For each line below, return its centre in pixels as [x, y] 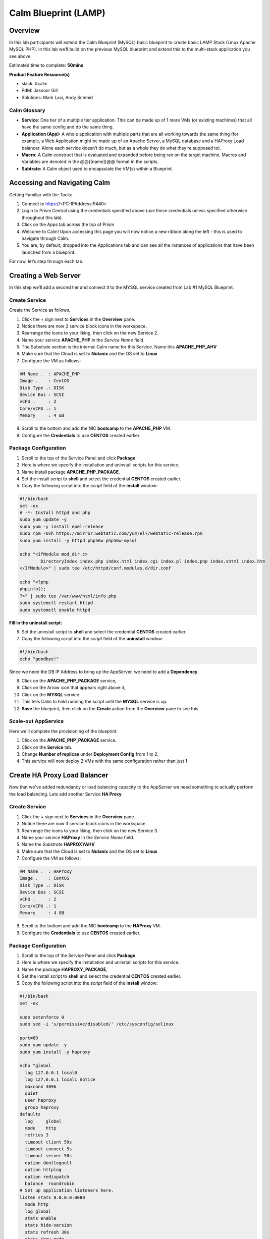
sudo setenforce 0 [42, 1017]
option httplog [43, 1170]
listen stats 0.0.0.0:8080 [52, 1197]
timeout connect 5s [49, 1149]
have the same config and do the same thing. [68, 127]
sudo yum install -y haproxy [55, 1052]
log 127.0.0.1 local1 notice [60, 1080]
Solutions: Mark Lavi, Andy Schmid [57, 97]
